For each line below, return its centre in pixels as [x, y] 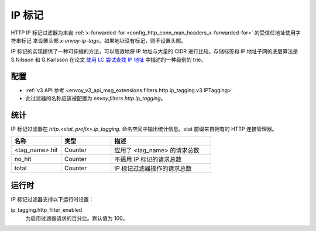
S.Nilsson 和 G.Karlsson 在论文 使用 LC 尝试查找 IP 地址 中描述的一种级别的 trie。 [109, 60]
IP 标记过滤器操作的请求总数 [153, 169]
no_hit [23, 159]
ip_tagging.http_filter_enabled [47, 210]
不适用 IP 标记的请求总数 [148, 159]
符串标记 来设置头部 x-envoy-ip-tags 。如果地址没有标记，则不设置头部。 [99, 40]
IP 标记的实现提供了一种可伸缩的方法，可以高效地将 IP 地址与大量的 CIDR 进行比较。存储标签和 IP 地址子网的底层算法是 [154, 51]
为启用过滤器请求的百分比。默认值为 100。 [77, 218]
